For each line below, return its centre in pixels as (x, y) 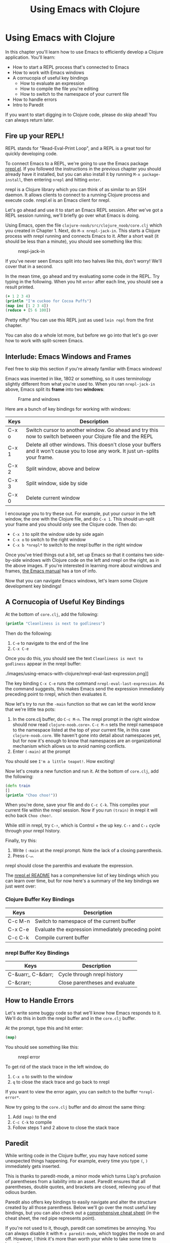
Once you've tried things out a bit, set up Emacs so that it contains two (79, 555)
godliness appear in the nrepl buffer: (44, 664)
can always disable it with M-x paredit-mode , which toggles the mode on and (85, 1233)
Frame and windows (39, 399)
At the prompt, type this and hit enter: (44, 1028)
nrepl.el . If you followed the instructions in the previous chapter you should (83, 169)
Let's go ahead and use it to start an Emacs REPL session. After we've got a (84, 210)
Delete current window (53, 498)
